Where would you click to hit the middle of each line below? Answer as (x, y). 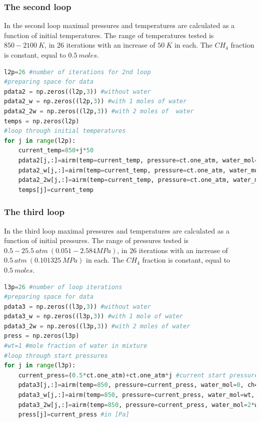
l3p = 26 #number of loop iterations (63, 287)
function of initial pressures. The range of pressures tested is (96, 240)
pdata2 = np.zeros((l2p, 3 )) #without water (77, 91)
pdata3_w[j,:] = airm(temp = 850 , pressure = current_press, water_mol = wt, (136, 395)
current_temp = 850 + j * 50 (56, 151)
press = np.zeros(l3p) (42, 336)
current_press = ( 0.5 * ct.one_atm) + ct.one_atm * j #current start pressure (138, 375)
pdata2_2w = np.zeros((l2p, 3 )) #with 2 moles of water (99, 111)
